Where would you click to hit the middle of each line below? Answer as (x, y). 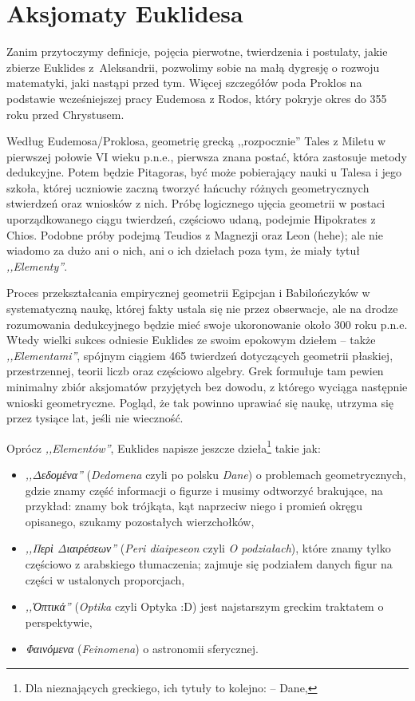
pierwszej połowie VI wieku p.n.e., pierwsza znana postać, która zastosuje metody (207, 156)
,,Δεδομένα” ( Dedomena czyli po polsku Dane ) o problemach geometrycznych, (215, 475)
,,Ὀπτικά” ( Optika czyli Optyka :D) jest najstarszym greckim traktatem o (204, 606)
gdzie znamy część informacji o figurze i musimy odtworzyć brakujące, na (204, 490)
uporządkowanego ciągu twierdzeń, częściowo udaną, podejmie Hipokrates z (191, 219)
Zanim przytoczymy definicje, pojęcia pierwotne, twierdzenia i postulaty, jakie (197, 51)
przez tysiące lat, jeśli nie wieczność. (95, 418)
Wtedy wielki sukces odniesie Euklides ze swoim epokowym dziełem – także (191, 340)
